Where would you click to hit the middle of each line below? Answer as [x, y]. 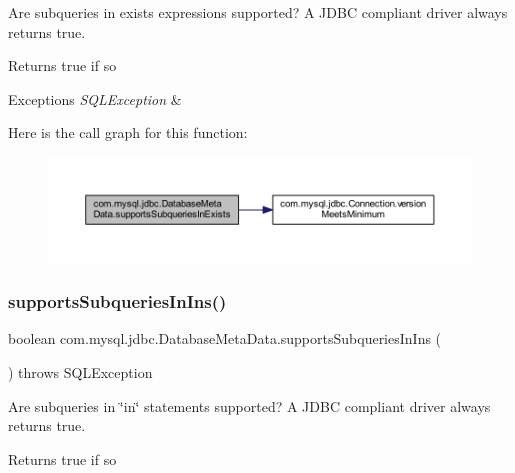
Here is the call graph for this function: [128, 132]
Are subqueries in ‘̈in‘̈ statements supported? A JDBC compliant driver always [249, 405]
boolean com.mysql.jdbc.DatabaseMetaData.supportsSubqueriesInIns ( [225, 338]
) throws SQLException [80, 371]
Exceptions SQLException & [95, 98]
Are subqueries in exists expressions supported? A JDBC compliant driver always [258, 12]
